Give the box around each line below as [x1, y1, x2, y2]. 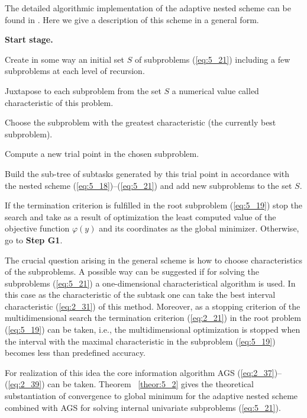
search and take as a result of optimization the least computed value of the [5, 210, 276, 223]
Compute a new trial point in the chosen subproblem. [5, 147, 199, 160]
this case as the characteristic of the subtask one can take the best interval [5, 288, 276, 301]
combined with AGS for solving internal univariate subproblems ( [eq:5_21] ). [5, 401, 281, 413]
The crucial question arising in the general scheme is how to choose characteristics [5, 253, 303, 266]
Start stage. [5, 33, 53, 46]
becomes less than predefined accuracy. [5, 346, 146, 359]
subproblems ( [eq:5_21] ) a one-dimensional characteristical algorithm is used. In [5, 276, 296, 289]
